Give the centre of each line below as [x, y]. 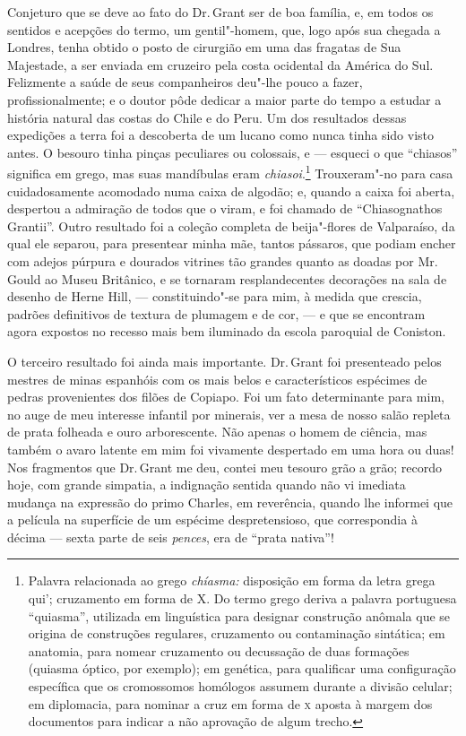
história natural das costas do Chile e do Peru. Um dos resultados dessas [207, 117]
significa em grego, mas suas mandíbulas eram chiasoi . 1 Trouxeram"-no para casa [230, 172]
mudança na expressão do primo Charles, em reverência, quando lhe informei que [230, 502]
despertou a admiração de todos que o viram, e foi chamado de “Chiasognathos [225, 208]
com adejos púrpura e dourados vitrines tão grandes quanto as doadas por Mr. [223, 260]
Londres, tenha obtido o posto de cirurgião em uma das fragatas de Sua [204, 47]
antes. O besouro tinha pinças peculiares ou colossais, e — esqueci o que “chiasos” [233, 152]
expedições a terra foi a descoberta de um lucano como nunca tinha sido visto [221, 135]
